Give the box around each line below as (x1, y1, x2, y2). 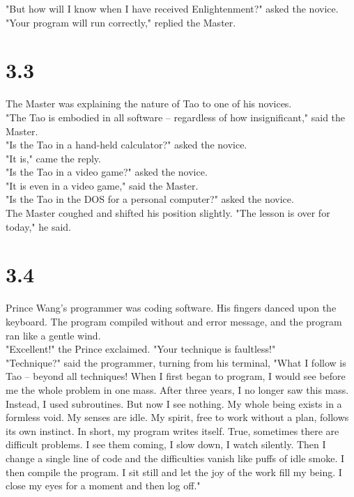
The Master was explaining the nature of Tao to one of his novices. (6, 96, 292, 111)
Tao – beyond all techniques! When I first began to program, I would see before (6, 369, 346, 383)
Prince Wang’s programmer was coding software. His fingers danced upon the (6, 300, 337, 315)
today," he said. (6, 219, 71, 234)
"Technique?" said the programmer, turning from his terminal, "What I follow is (6, 355, 346, 369)
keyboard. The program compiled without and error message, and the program (6, 314, 342, 328)
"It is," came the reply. (6, 151, 101, 165)
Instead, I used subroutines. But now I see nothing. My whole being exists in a (6, 396, 342, 411)
